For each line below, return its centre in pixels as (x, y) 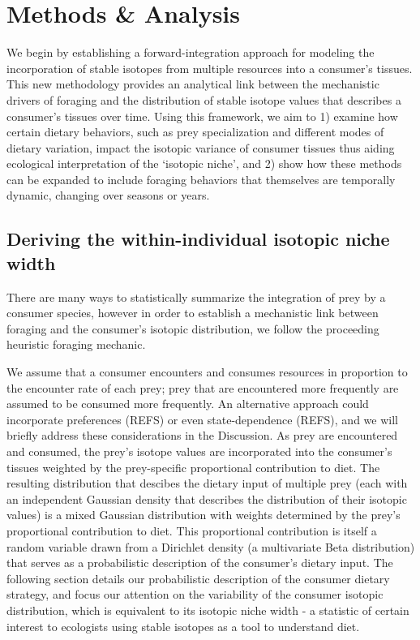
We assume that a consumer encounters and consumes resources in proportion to (207, 372)
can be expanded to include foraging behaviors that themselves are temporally (201, 179)
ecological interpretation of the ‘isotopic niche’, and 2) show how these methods (204, 163)
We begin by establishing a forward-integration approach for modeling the (191, 52)
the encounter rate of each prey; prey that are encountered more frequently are (203, 387)
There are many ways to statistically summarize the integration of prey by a (196, 296)
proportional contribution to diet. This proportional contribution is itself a (192, 530)
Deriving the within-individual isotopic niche (198, 239)
